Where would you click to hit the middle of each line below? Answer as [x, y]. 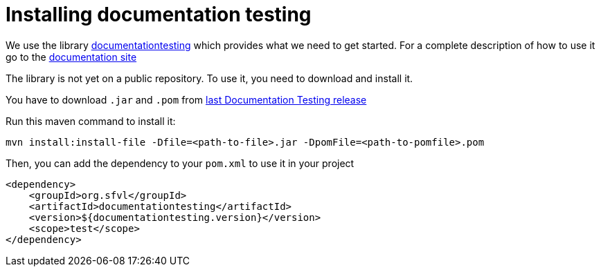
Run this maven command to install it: [91, 121]
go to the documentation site [71, 57]
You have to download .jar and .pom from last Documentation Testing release [186, 99]
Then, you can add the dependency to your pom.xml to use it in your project [180, 163]
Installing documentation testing [159, 14]
